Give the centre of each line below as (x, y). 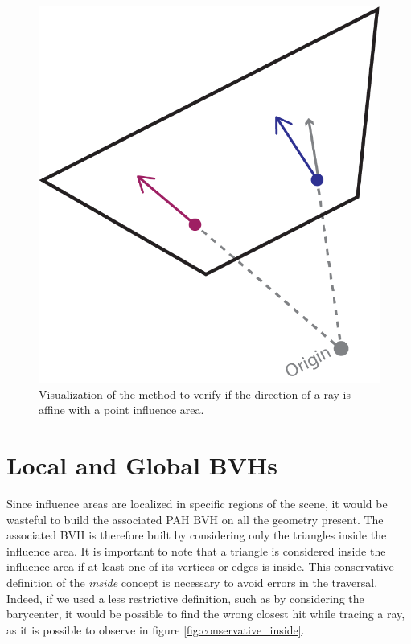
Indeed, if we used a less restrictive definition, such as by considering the (185, 598)
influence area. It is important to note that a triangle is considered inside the (196, 550)
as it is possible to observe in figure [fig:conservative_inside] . (156, 629)
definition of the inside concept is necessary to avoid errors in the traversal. (192, 582)
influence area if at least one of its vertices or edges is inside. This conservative (200, 566)
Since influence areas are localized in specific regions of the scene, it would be (197, 503)
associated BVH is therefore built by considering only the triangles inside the (197, 535)
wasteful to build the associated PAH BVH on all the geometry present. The (195, 519)
